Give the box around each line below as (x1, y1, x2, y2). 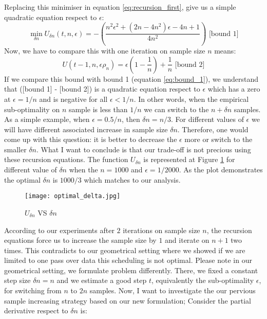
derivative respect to (4, 305, 68, 316)
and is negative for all (39, 93, 108, 104)
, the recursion (206, 224, 252, 235)
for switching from (4, 285, 62, 296)
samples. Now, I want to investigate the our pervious (89, 285, 256, 296)
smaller (4, 144, 27, 154)
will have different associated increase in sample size (4, 123, 168, 134)
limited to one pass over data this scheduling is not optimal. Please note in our (4, 255, 252, 265)
